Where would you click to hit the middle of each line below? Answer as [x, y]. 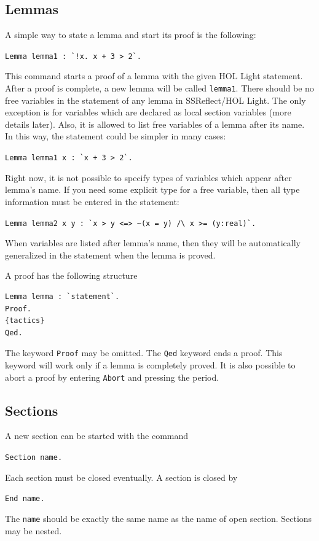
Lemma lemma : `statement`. [62, 296]
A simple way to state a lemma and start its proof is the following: [131, 35]
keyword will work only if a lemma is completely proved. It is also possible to [150, 364]
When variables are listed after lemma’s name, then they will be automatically [153, 243]
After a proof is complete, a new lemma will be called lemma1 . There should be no [159, 88]
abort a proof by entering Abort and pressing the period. [112, 377]
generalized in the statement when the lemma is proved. [110, 255]
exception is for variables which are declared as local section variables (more [148, 112]
